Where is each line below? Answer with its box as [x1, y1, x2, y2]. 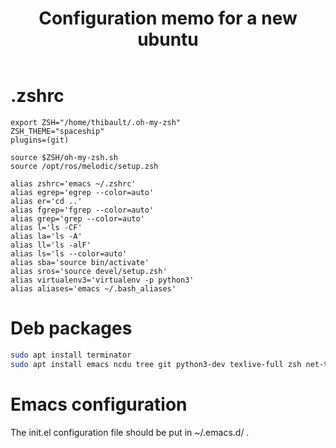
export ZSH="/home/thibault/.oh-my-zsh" [10, 117, 182, 127]
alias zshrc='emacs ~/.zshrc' [10, 178, 137, 189]
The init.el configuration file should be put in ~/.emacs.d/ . [10, 426, 250, 438]
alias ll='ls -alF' [10, 240, 92, 250]
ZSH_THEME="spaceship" [10, 126, 105, 136]
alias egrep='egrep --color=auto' [10, 187, 155, 197]
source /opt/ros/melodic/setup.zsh [10, 161, 159, 171]
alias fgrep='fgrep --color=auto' [10, 205, 155, 215]
